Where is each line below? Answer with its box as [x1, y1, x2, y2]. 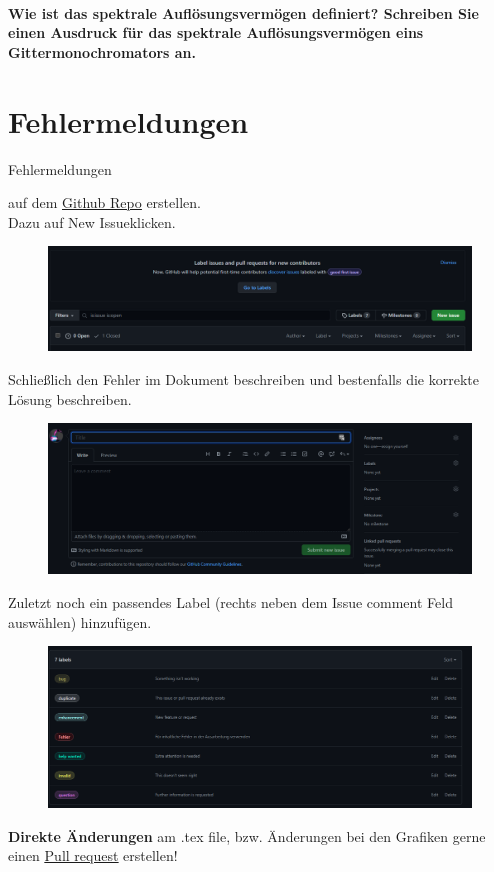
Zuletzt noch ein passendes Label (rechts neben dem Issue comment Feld [8, 591, 453, 612]
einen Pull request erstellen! [8, 845, 178, 866]
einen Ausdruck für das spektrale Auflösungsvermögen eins [8, 22, 424, 43]
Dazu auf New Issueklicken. [8, 211, 176, 232]
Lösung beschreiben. [8, 388, 132, 409]
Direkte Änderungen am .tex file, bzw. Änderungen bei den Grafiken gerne [8, 825, 486, 846]
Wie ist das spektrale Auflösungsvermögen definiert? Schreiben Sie [8, 2, 479, 23]
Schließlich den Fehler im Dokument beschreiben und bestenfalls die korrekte [8, 369, 479, 390]
